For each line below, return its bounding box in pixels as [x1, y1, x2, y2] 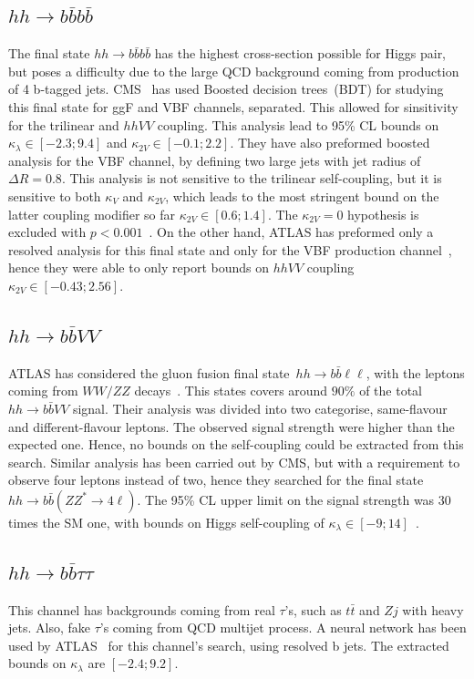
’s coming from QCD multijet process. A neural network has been [99, 618, 467, 637]
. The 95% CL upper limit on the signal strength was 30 [137, 489, 451, 509]
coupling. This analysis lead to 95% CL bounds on [157, 115, 439, 134]
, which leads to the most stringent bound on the [165, 186, 439, 205]
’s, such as [284, 600, 342, 619]
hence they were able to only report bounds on [8, 258, 270, 277]
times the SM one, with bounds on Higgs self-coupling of [8, 512, 325, 531]
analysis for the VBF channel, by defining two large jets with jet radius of [8, 150, 421, 170]
